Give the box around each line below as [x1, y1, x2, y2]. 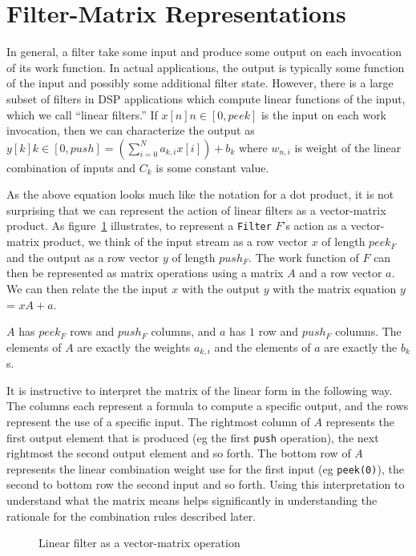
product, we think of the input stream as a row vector [42, 233, 309, 250]
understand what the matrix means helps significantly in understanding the [6, 492, 378, 509]
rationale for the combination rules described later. [6, 507, 256, 524]
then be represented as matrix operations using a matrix [6, 264, 284, 281]
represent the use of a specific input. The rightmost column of [6, 413, 310, 429]
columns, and [151, 323, 216, 340]
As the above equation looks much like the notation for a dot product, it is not [6, 186, 394, 203]
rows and [70, 323, 115, 340]
